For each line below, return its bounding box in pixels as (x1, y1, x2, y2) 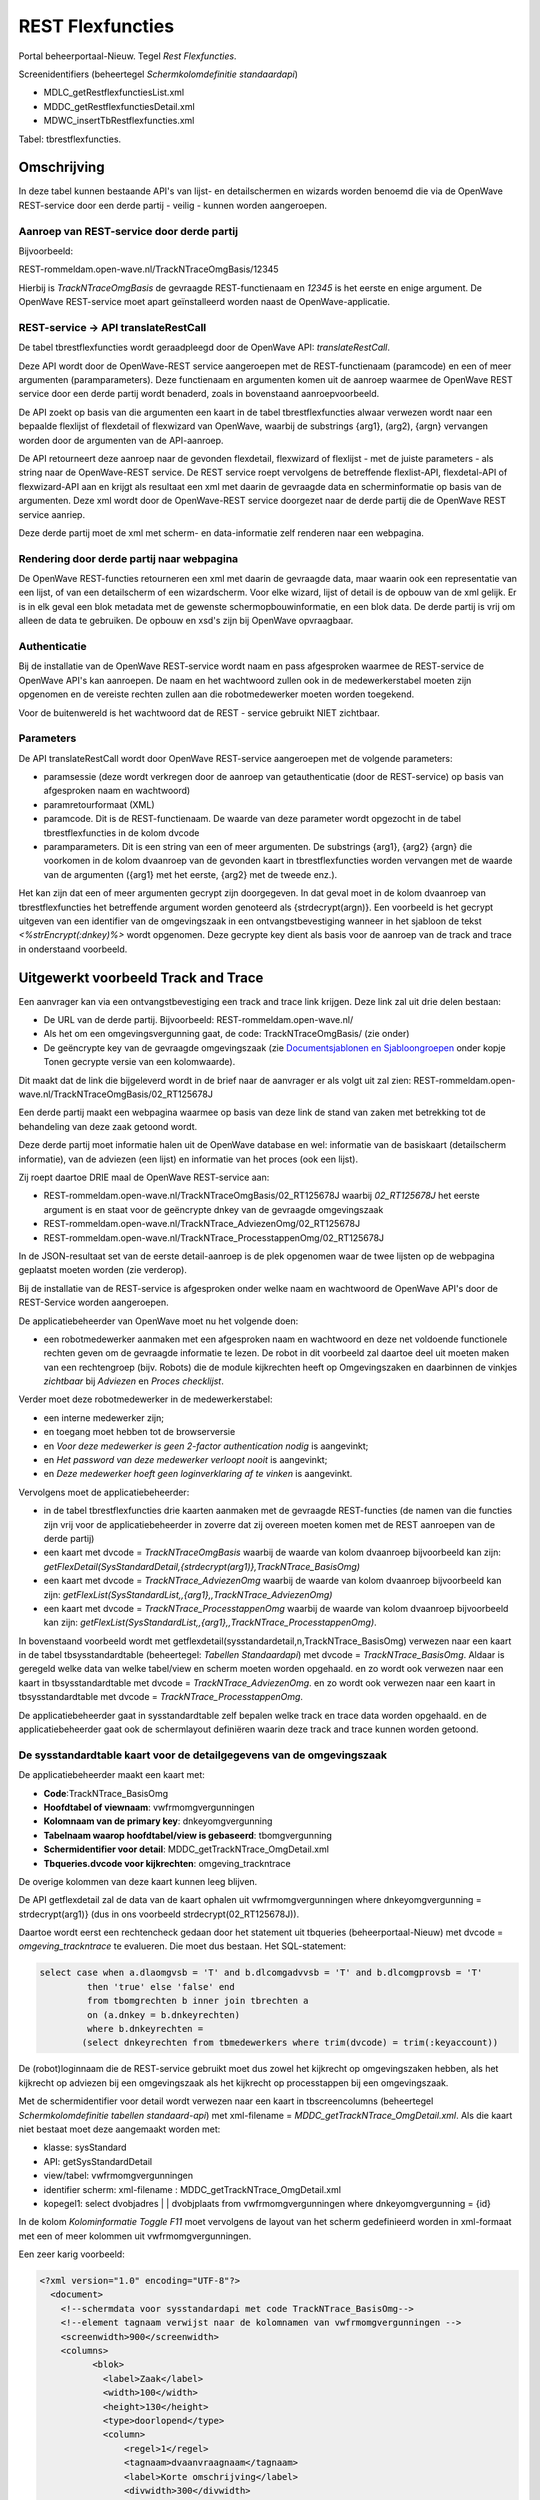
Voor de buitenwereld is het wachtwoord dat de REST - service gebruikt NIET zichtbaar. (18, 706, 380, 719)
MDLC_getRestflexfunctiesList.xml (43, 86, 185, 99)
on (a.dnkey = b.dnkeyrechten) (86, 2009, 240, 2020)
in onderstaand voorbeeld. (18, 943, 128, 955)
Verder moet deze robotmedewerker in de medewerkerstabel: (18, 1393, 273, 1405)
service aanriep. (18, 508, 85, 520)
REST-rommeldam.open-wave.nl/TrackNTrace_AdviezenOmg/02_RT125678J (43, 1218, 360, 1230)
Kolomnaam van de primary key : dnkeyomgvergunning (43, 1815, 273, 1827)
